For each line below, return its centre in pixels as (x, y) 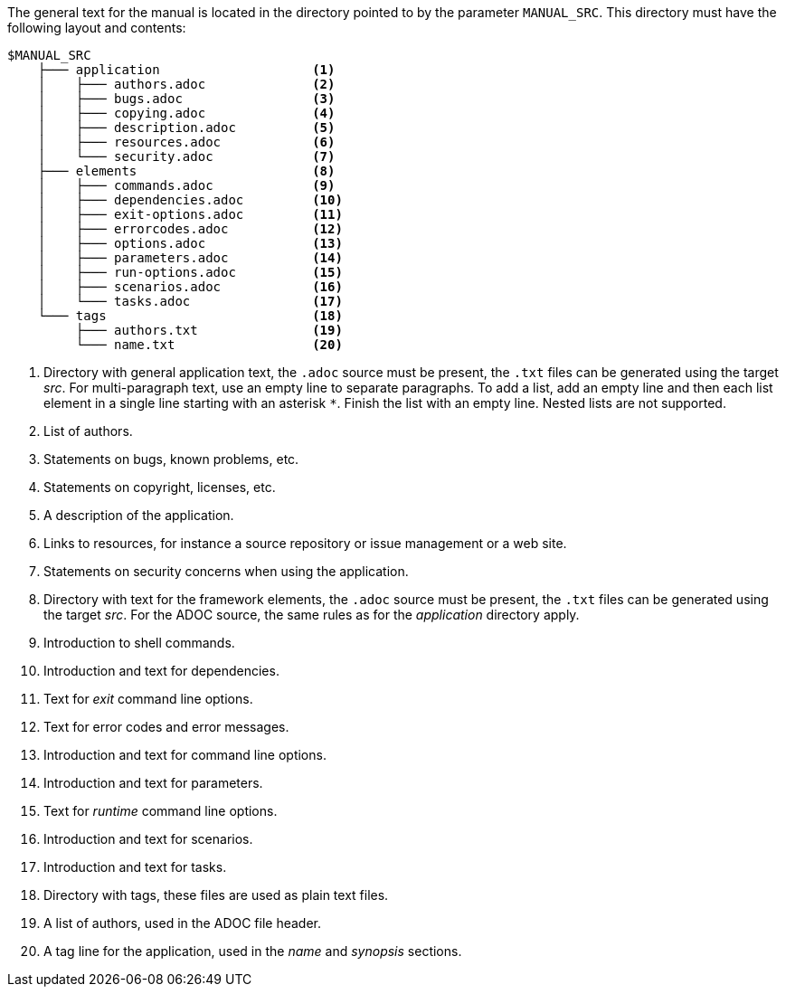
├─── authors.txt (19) (209, 330)
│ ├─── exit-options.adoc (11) (190, 214)
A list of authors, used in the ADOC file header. (183, 923)
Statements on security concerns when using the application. (226, 571)
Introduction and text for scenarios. (148, 839)
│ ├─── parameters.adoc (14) (190, 258)
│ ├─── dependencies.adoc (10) (190, 200)
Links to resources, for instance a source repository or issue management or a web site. (305, 543)
